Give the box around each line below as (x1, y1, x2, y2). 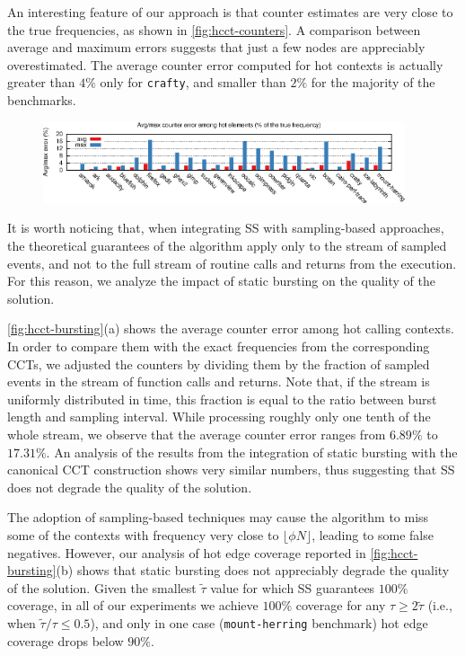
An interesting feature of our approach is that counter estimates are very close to (7, 3, 453, 21)
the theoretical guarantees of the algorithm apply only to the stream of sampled (7, 236, 447, 255)
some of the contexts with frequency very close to (7, 525, 279, 544)
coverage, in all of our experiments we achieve (7, 596, 259, 615)
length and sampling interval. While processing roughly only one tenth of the (7, 407, 431, 426)
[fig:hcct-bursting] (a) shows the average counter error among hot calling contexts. (7, 319, 454, 338)
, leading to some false (311, 525, 434, 544)
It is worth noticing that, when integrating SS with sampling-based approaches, (7, 218, 444, 237)
